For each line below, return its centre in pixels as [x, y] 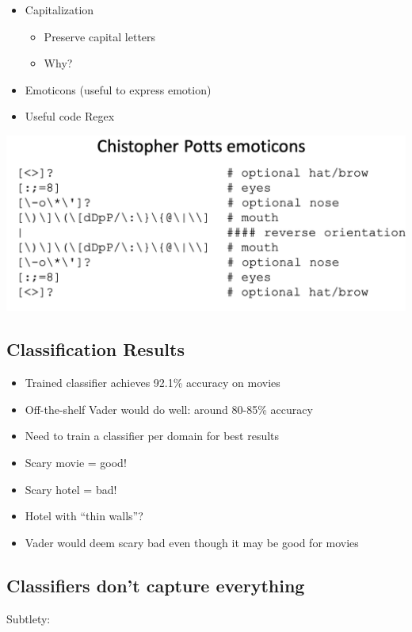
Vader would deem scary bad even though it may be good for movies [192, 542]
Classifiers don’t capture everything [156, 585]
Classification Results [95, 349]
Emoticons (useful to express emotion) [118, 89]
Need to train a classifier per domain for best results [152, 436]
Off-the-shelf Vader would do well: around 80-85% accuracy [169, 409]
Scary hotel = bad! [71, 489]
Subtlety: [29, 618]
